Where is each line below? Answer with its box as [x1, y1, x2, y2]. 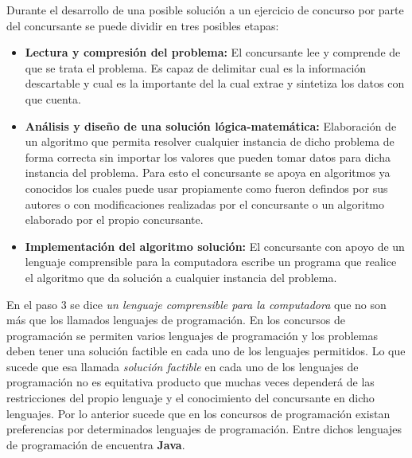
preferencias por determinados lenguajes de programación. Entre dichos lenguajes [6, 421, 402, 437]
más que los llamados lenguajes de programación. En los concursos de [6, 311, 345, 328]
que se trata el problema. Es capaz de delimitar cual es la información [25, 59, 367, 76]
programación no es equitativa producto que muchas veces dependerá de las [6, 374, 375, 390]
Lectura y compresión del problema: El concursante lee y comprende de [25, 44, 401, 61]
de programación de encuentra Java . [6, 436, 185, 452]
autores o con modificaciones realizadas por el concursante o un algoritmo [25, 195, 385, 212]
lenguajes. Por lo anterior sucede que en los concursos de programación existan [6, 405, 391, 421]
